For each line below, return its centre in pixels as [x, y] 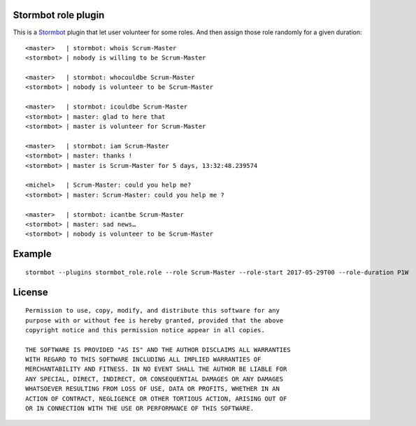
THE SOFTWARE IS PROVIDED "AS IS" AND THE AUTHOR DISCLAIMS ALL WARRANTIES [158, 349]
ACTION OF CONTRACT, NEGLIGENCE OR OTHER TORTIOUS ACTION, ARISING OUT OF [156, 398]
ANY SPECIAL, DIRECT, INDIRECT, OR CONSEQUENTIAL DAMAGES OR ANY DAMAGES [155, 379]
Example [32, 254]
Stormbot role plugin [59, 15]
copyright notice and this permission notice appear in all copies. [145, 330]
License [30, 292]
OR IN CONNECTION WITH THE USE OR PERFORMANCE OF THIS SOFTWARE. [140, 409]
